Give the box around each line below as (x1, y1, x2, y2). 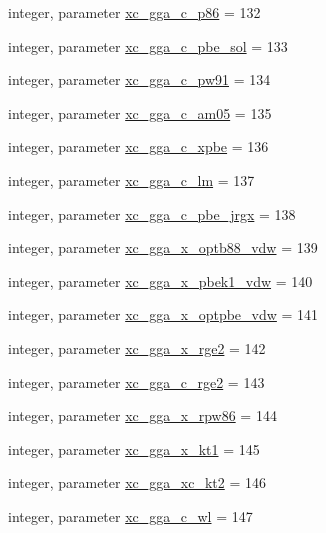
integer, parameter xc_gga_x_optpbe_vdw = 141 (8, 304, 319, 325)
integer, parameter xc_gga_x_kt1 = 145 (8, 438, 260, 459)
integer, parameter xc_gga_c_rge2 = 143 (8, 371, 265, 392)
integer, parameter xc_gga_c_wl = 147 (8, 505, 253, 526)
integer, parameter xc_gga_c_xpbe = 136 (8, 136, 269, 157)
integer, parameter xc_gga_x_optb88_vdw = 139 (8, 237, 318, 258)
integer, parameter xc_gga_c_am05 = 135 (8, 102, 272, 123)
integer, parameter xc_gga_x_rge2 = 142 (8, 337, 266, 358)
